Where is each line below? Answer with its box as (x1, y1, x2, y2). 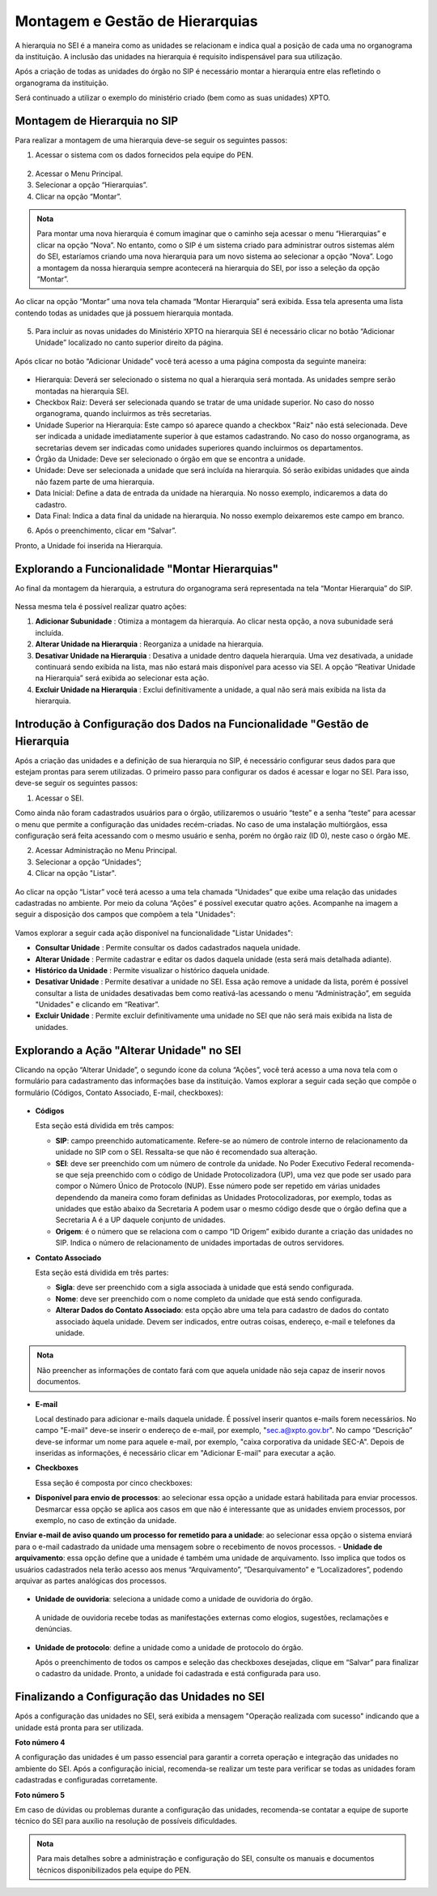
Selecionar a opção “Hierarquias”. (35, 180, 148, 190)
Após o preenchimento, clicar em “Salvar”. (35, 525, 177, 535)
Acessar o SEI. (35, 793, 84, 803)
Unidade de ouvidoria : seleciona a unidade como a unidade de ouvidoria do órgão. (35, 1594, 313, 1604)
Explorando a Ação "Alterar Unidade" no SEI (15, 1043, 242, 1057)
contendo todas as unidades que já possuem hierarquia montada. (15, 308, 234, 318)
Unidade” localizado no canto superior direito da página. (35, 337, 223, 348)
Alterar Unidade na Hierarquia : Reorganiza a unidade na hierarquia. (35, 639, 264, 649)
